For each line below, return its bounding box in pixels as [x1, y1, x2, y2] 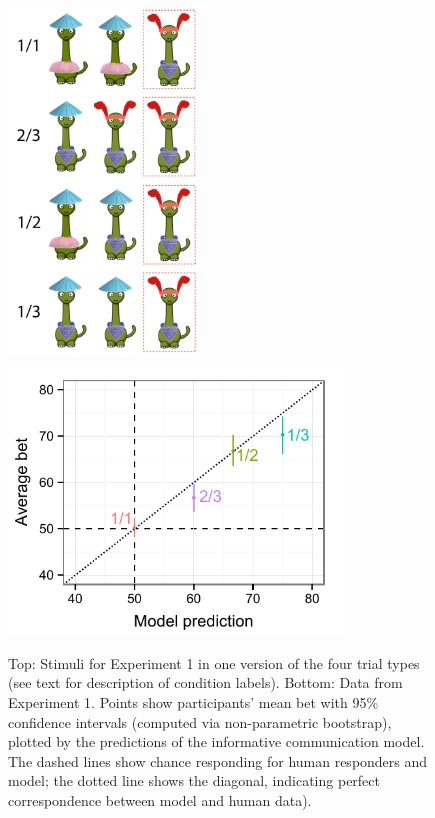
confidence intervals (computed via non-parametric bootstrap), [8, 711, 392, 732]
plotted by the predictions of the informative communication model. [8, 731, 425, 752]
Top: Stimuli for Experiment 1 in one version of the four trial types [8, 652, 420, 673]
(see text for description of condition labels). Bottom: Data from [8, 672, 403, 693]
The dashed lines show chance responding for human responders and [8, 750, 428, 771]
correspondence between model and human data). [8, 789, 312, 810]
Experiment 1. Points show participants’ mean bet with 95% [8, 691, 379, 712]
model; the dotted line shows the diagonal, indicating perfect [8, 770, 380, 791]
